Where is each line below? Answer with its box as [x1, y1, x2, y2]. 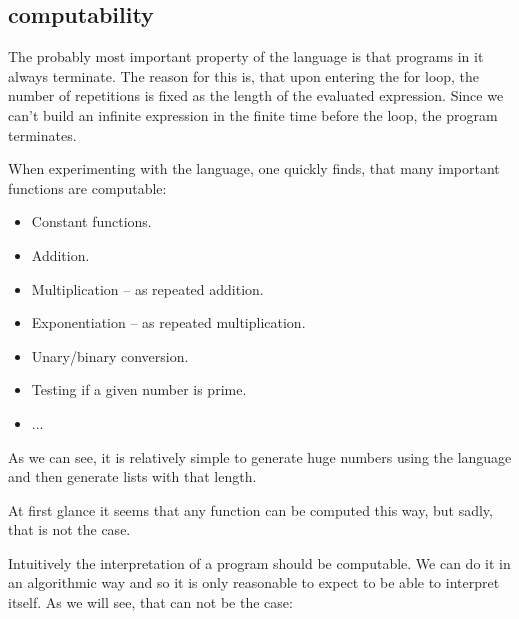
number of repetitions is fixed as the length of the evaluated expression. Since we [8, 85, 504, 106]
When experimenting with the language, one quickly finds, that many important [8, 158, 500, 179]
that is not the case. [8, 519, 131, 540]
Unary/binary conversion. [31, 345, 189, 366]
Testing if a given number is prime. [31, 379, 247, 400]
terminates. [8, 124, 77, 145]
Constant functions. [31, 211, 152, 232]
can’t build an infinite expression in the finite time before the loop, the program [8, 104, 498, 125]
